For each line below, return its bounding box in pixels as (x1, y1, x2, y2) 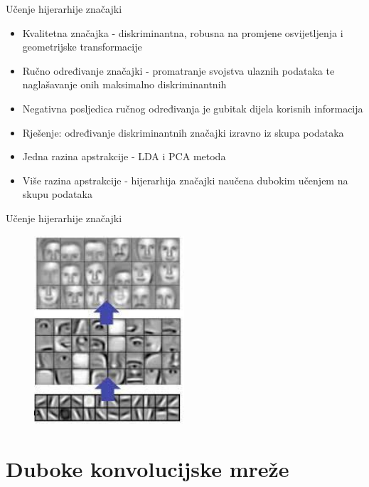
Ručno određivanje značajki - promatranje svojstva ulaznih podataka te (22, 63, 335, 78)
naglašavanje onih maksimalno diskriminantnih (22, 77, 227, 92)
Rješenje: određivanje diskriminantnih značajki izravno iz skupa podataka (22, 125, 344, 140)
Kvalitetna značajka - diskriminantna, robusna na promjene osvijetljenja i (22, 25, 343, 40)
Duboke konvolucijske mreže (6, 454, 289, 483)
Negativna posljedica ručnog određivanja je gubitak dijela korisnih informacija (22, 100, 363, 115)
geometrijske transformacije (22, 39, 142, 54)
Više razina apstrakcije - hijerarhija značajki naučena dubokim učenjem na (22, 172, 348, 187)
